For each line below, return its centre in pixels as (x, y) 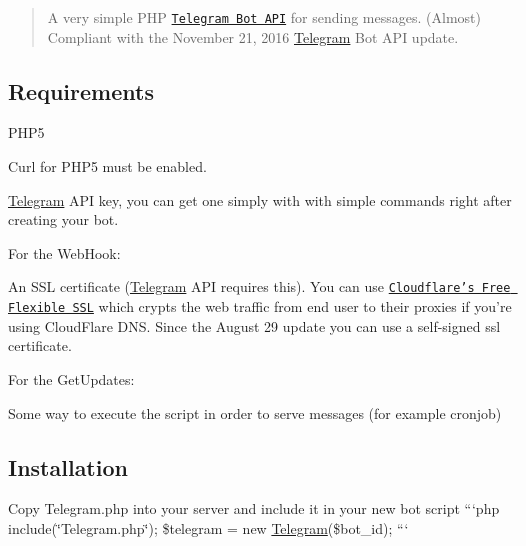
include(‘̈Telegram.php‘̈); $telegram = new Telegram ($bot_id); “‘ (208, 527)
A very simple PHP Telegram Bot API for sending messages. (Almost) (264, 17)
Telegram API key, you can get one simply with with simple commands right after (260, 199)
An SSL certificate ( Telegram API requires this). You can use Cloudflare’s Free (259, 286)
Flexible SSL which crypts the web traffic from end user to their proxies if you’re (260, 306)
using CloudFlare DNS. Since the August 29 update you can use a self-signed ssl (254, 325)
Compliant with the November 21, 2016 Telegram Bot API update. (253, 36)
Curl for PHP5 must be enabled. (107, 166)
